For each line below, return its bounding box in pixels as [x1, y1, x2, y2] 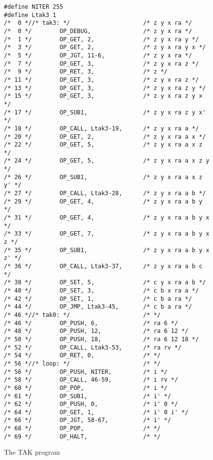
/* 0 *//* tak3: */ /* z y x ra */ [4, 19, 192, 27]
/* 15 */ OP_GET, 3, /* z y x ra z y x [4, 92, 203, 100]
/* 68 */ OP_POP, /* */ [4, 425, 161, 432]
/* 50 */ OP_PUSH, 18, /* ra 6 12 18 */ [4, 335, 199, 343]
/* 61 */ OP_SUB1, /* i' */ [4, 392, 171, 400]
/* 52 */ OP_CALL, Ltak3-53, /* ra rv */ [4, 344, 182, 351]
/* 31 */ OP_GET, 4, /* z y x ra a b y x [4, 214, 210, 221]
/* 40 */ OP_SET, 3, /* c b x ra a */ [4, 287, 199, 294]
